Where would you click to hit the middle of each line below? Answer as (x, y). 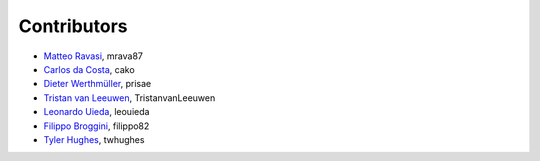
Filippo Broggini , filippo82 (96, 126)
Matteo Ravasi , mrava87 (93, 56)
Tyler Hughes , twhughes (94, 139)
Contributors (73, 26)
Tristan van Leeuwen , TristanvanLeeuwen (129, 97)
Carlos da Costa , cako (89, 69)
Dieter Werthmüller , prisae (97, 84)
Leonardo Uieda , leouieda (96, 112)
